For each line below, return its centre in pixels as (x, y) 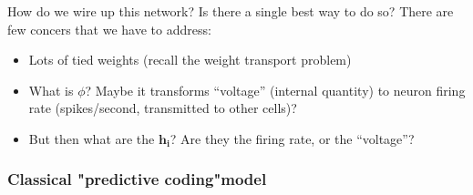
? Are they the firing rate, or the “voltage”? (292, 138)
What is (51, 90)
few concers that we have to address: (109, 29)
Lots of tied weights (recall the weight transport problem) (190, 60)
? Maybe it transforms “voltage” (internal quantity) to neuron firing (275, 90)
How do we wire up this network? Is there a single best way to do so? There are (231, 11)
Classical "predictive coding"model (137, 179)
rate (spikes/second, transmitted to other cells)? (163, 108)
